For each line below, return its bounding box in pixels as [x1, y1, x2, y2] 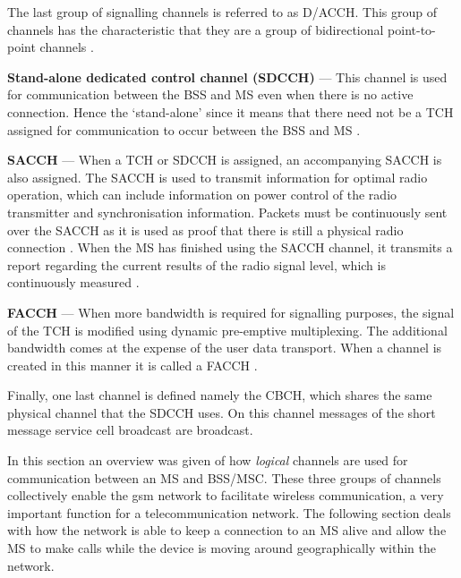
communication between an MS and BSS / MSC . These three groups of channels [7, 468, 441, 487]
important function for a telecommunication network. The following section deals [7, 503, 451, 522]
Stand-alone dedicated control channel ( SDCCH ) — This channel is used [7, 67, 448, 86]
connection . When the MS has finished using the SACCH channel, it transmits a [7, 238, 453, 257]
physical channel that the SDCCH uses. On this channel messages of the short [7, 403, 436, 421]
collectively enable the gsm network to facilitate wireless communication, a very [7, 486, 444, 505]
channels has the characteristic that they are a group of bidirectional [7, 20, 384, 38]
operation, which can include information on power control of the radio [7, 185, 397, 204]
